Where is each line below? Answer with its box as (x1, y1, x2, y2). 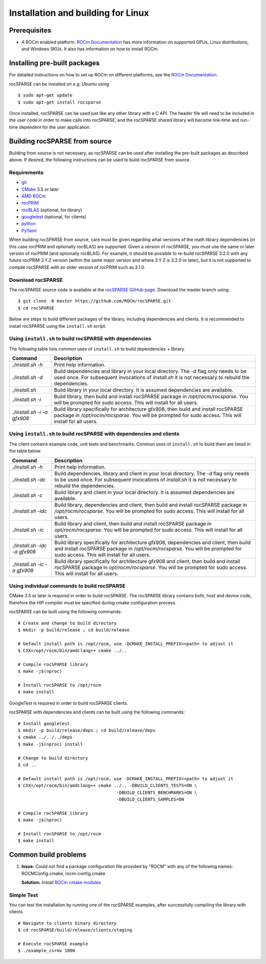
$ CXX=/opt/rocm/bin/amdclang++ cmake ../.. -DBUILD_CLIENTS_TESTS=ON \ (18, 783, 197, 789)
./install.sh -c (12, 492, 43, 499)
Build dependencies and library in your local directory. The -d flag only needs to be (54, 368, 247, 375)
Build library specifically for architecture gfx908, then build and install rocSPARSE (54, 406, 243, 413)
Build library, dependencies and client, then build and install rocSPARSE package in (54, 501, 247, 508)
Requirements (9, 169, 44, 176)
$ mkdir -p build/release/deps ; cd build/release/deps (18, 727, 156, 733)
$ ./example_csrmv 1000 (18, 948, 75, 954)
